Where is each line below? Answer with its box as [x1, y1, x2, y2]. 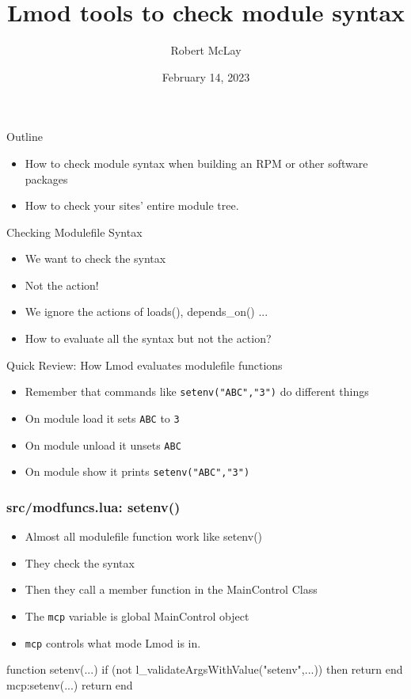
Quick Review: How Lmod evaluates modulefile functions [6, 356, 283, 373]
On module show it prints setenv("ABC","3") [25, 463, 250, 480]
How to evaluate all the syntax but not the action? [25, 330, 272, 347]
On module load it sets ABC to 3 [25, 409, 180, 426]
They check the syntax [25, 554, 135, 571]
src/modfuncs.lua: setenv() [6, 496, 181, 516]
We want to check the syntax [25, 250, 166, 267]
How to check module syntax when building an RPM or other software [25, 154, 368, 171]
